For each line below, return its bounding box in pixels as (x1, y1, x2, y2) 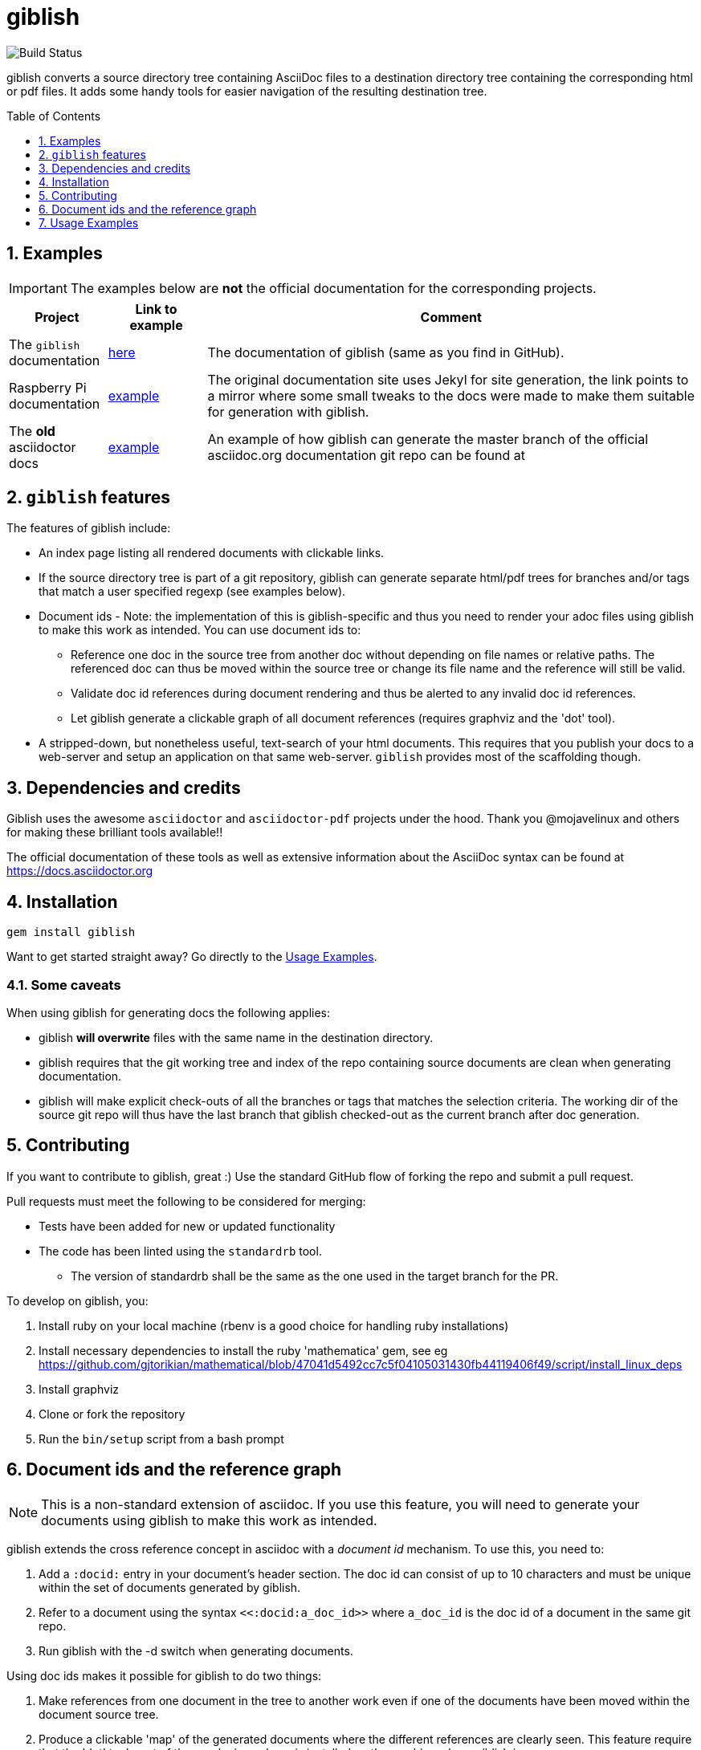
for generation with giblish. (207, 403, 369, 420)
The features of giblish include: (6, 521, 171, 535)
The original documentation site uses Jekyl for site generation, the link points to (207, 371, 689, 388)
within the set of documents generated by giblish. (39, 1580, 301, 1594)
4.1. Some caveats (6, 976, 121, 993)
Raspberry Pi (9, 379, 87, 396)
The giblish (9, 336, 80, 352)
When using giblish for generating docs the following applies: (6, 1005, 331, 1019)
